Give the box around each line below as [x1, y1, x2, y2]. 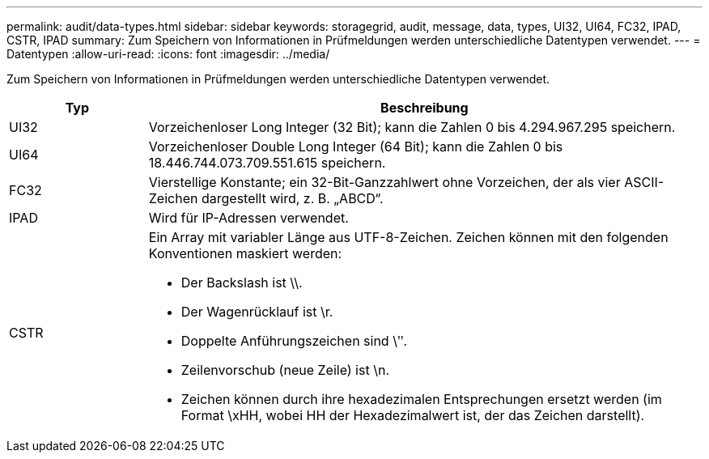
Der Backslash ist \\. [180, 274, 303, 291]
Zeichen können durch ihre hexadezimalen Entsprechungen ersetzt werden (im [180, 391, 662, 407]
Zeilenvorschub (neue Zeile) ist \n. [180, 362, 389, 378]
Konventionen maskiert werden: [148, 245, 342, 261]
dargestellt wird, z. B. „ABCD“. [201, 190, 384, 206]
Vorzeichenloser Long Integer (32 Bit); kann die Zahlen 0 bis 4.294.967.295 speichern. [148, 119, 676, 135]
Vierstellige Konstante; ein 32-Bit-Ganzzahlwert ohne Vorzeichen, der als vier [148, 174, 621, 190]
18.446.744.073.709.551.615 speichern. [148, 155, 386, 171]
